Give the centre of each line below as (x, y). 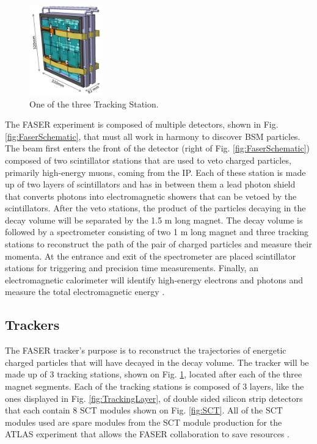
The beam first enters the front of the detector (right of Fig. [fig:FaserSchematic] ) (158, 148)
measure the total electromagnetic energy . (85, 292)
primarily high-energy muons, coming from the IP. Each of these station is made (155, 172)
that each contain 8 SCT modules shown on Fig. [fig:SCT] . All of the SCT (144, 410)
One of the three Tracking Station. (94, 104)
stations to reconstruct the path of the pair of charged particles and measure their (158, 244)
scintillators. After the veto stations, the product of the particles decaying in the (155, 208)
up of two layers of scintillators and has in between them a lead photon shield (150, 184)
